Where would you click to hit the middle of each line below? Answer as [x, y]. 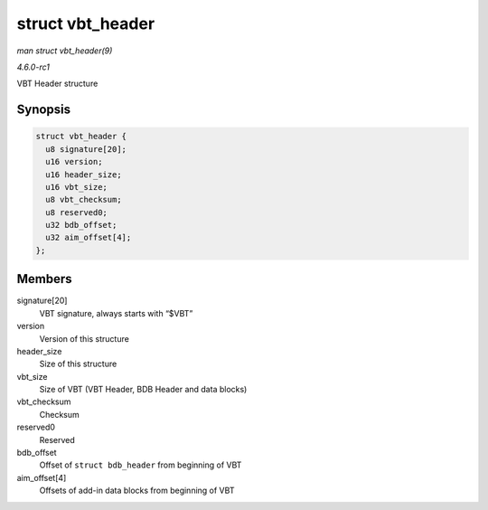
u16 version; [74, 162]
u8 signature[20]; [86, 149]
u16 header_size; [84, 175]
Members [44, 279]
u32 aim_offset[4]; [89, 238]
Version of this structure [84, 338]
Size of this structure [78, 364]
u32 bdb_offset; [81, 225]
